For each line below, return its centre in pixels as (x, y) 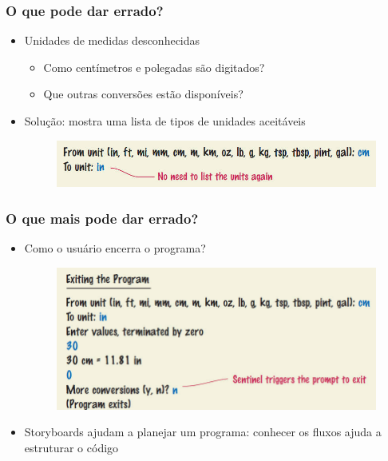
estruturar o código (71, 448)
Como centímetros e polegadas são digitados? (154, 67)
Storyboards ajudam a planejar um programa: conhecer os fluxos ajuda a (203, 432)
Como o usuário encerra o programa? (115, 248)
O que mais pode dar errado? (102, 218)
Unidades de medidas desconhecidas (112, 40)
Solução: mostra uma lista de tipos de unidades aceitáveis (165, 121)
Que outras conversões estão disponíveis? (143, 94)
